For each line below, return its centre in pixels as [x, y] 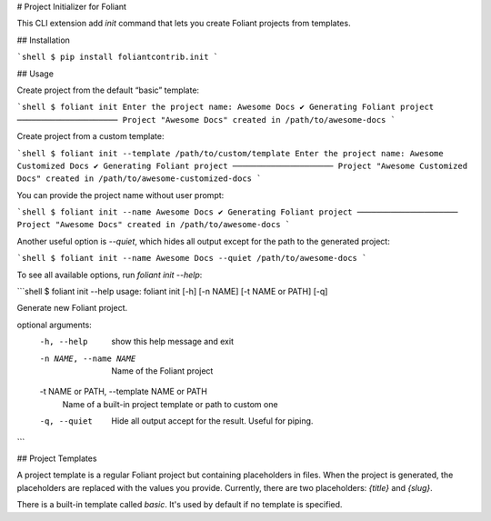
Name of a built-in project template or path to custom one [170, 404]
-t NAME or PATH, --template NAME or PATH [124, 392]
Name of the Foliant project [162, 371]
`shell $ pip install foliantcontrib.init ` [118, 57]
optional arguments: [55, 325]
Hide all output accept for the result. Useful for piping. [212, 421]
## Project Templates [57, 458]
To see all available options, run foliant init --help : [110, 275]
